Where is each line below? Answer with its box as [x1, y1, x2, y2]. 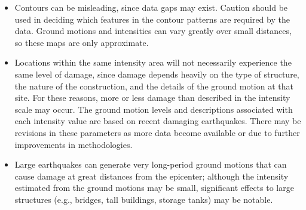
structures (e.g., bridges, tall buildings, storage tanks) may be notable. [14, 193, 273, 205]
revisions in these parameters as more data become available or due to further [14, 126, 300, 138]
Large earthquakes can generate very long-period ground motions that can [14, 158, 287, 171]
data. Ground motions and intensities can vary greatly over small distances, [14, 24, 292, 37]
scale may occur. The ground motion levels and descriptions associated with [14, 103, 293, 115]
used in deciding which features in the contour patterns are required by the [14, 13, 290, 25]
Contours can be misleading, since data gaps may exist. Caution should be [14, 1, 288, 13]
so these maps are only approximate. [14, 36, 149, 48]
